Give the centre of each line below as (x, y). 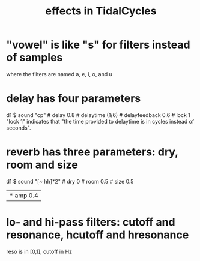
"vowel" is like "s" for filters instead (98, 45)
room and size (42, 165)
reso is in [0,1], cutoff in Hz (39, 251)
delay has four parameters (74, 99)
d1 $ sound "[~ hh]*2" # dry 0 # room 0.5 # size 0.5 (70, 181)
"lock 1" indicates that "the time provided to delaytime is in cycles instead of (100, 121)
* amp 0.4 (24, 195)
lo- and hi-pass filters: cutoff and (91, 222)
